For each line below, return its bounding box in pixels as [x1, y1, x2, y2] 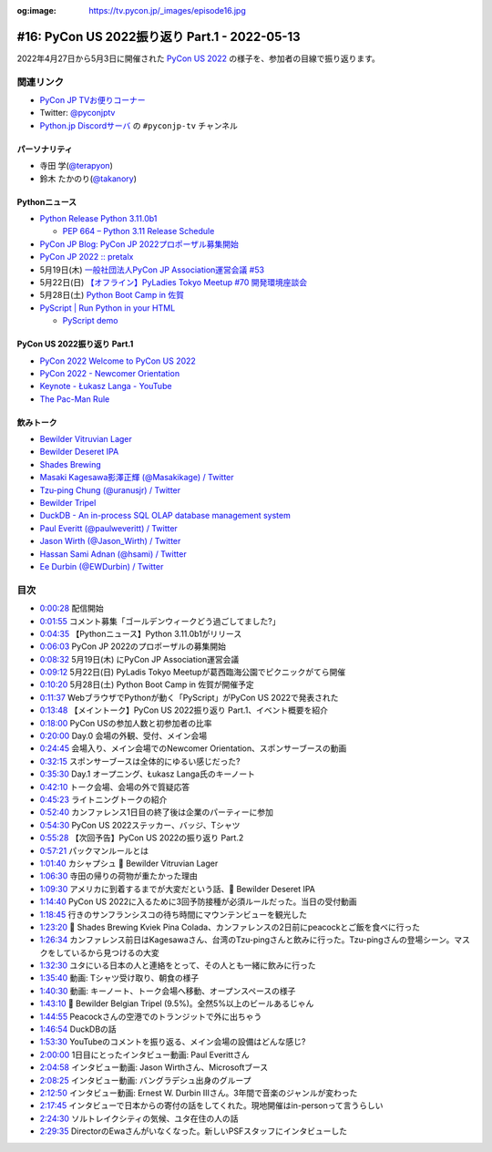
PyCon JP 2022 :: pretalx [39, 252, 134, 262]
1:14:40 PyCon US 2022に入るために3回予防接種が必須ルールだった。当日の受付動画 [39, 896, 357, 907]
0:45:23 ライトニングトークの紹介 [39, 794, 168, 805]
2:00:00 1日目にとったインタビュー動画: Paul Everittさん [39, 1049, 250, 1060]
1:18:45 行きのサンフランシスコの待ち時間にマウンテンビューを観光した [39, 909, 307, 920]
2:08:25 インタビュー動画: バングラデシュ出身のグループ [39, 1075, 251, 1085]
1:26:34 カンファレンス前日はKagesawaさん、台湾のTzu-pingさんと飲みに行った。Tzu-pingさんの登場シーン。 [39, 934, 455, 945]
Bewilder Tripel [39, 498, 97, 509]
